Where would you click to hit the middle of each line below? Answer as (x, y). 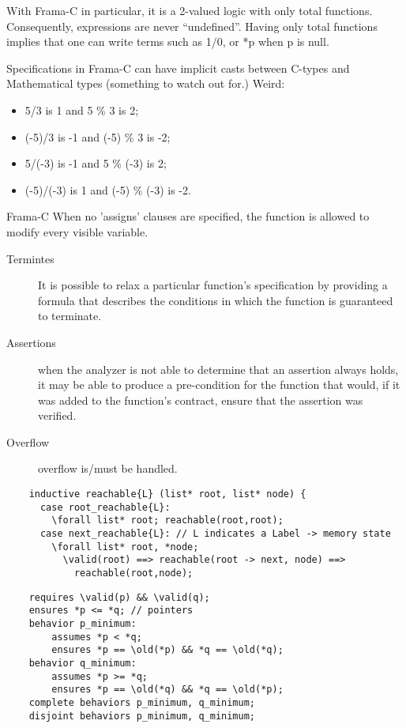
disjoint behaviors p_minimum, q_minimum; (142, 716)
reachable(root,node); (133, 573)
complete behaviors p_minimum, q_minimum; (142, 702)
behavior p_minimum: (83, 623)
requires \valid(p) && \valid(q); (119, 597)
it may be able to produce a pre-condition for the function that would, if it (219, 385)
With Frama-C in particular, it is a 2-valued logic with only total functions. (190, 10)
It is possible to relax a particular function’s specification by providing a (213, 285)
